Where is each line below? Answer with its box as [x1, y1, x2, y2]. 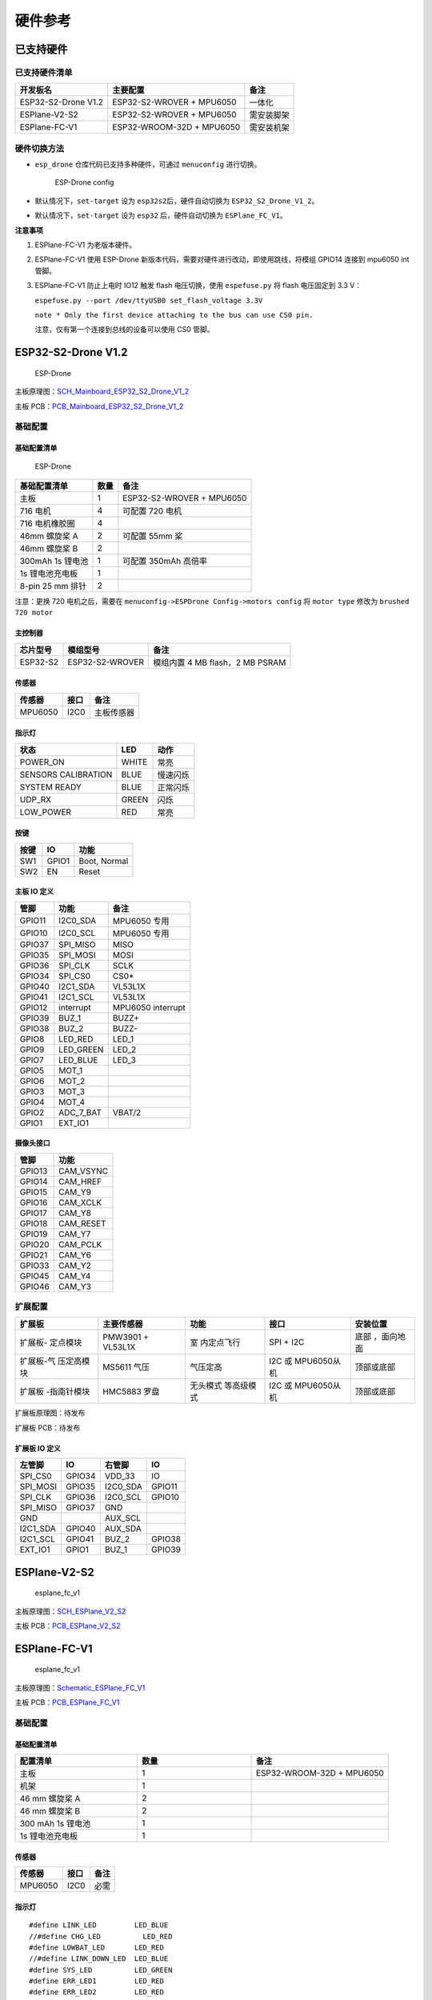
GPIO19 [19, 1228, 48, 1239]
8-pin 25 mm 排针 [19, 580, 87, 591]
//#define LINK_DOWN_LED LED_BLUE [29, 1954, 169, 1963]
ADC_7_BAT [58, 1106, 102, 1118]
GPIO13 [19, 1165, 48, 1176]
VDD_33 [104, 1470, 135, 1482]
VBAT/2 [112, 1106, 142, 1118]
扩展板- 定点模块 [19, 1337, 82, 1348]
